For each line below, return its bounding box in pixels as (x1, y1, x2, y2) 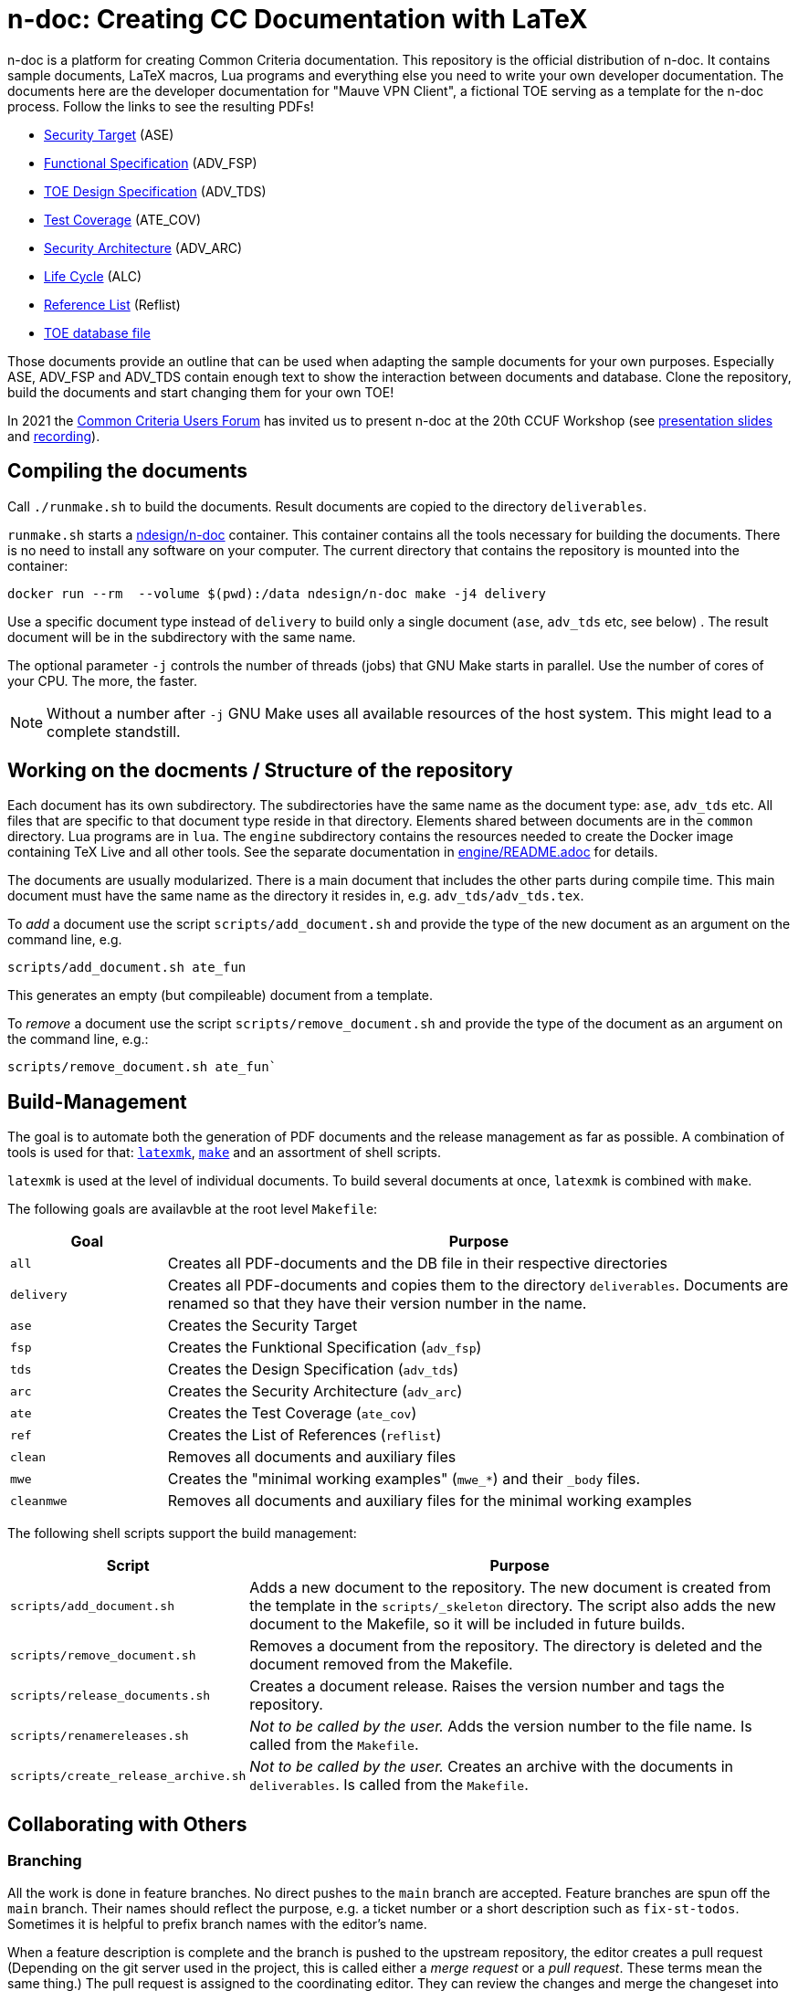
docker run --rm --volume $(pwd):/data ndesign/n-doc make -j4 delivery (7, 585, 547, 601)
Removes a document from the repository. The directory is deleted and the (249, 1637, 762, 1656)
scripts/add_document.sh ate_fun (7, 960, 247, 975)
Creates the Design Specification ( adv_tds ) (167, 1360, 459, 1379)
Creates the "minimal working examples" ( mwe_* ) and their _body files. (167, 1470, 641, 1489)
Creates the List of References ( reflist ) (167, 1426, 442, 1445)
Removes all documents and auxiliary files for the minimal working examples (167, 1491, 692, 1511)
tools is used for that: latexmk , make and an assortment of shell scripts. (7, 1144, 442, 1161)
